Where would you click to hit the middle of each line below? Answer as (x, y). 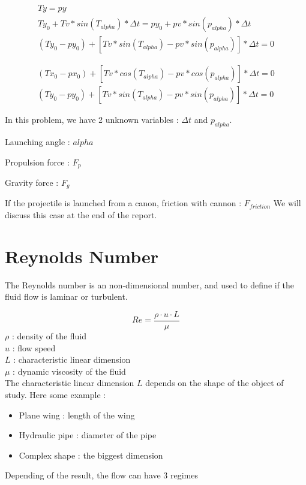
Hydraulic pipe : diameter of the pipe (88, 435)
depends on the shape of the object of (214, 383)
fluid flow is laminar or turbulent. (66, 296)
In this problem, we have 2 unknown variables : (92, 120)
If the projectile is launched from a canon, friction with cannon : (123, 203)
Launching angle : (37, 141)
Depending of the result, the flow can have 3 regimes (102, 475)
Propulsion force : (37, 162)
